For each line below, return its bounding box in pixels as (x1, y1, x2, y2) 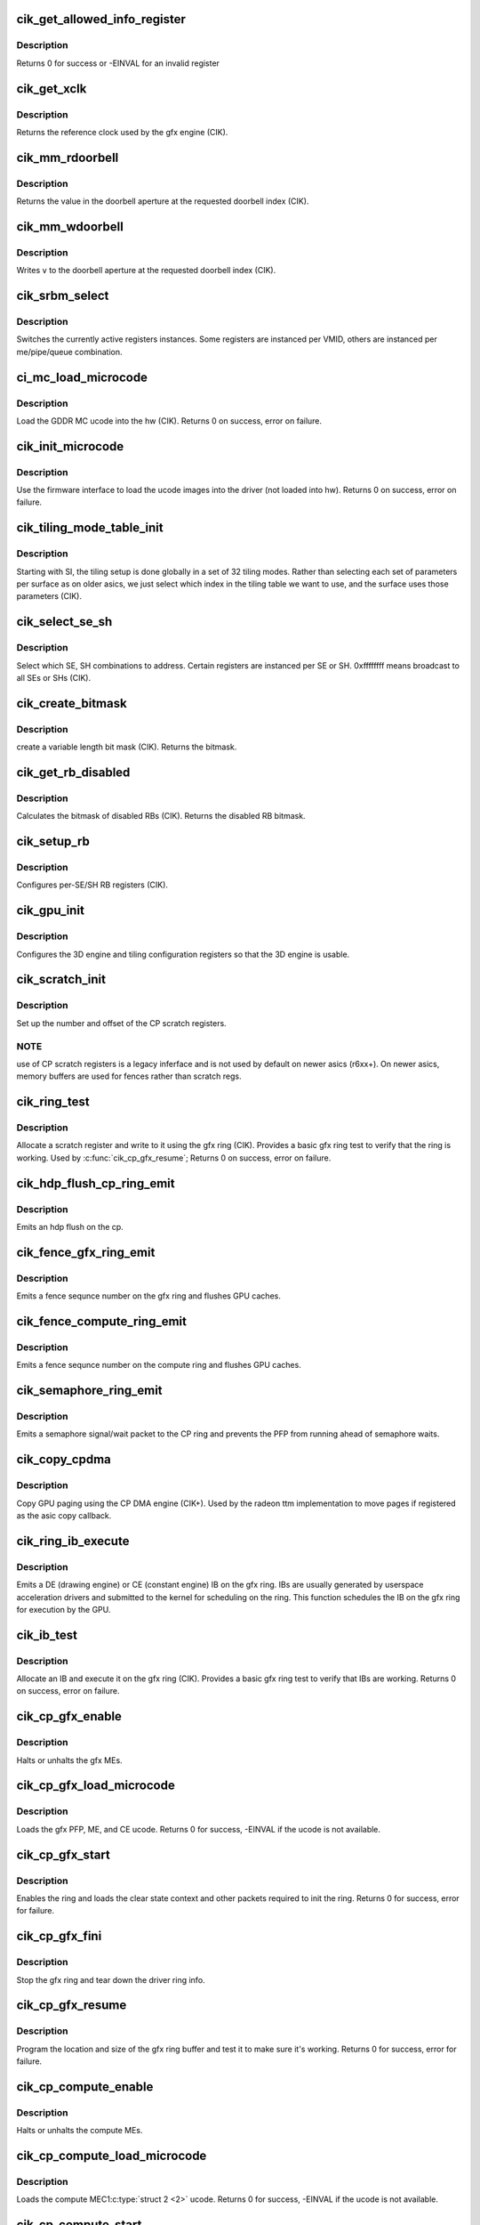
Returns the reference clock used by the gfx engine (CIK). (16, 126, 228, 137)
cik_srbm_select (16, 288, 109, 303)
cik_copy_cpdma (16, 1452, 111, 1468)
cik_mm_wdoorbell (16, 219, 124, 234)
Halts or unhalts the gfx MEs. (16, 1754, 124, 1766)
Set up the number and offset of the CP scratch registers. (16, 1017, 227, 1028)
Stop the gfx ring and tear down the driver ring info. (16, 1974, 205, 1985)
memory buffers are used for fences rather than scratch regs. (16, 1071, 242, 1081)
